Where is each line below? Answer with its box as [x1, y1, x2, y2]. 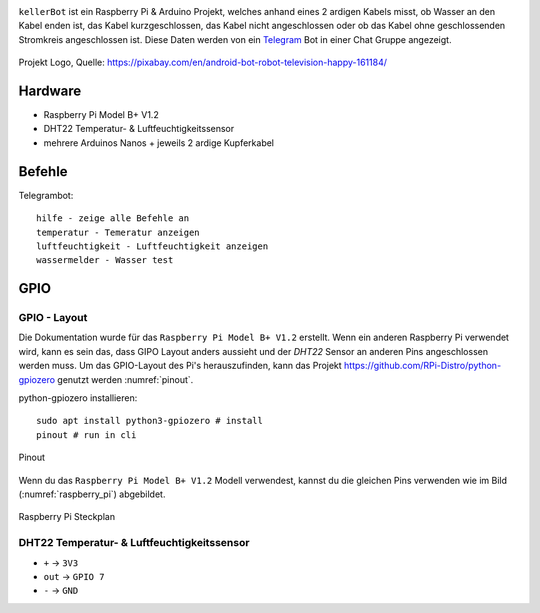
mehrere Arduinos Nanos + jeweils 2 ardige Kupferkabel [43, 136, 275, 149]
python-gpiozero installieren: [18, 392, 138, 404]
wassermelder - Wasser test [36, 255, 174, 266]
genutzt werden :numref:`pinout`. [56, 373, 194, 385]
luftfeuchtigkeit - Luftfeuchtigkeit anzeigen [36, 240, 269, 252]
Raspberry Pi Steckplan [18, 511, 115, 523]
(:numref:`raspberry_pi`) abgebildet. [18, 488, 166, 500]
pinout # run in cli [36, 429, 137, 440]
